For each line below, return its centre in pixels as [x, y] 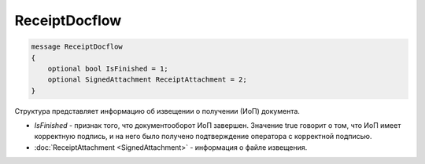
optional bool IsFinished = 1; [108, 68]
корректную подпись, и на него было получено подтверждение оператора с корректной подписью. [203, 137]
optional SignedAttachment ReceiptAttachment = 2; [147, 80]
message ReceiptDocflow [77, 47]
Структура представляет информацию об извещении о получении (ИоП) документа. [157, 111]
